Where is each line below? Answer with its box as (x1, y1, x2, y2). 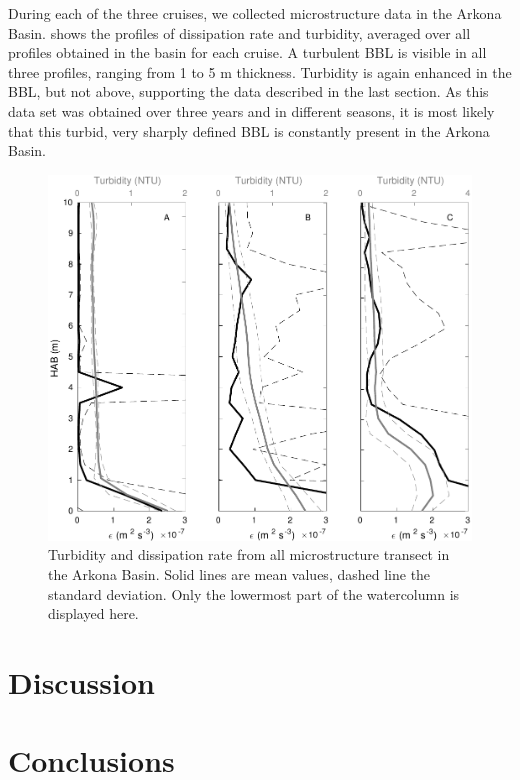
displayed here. (48, 603, 139, 624)
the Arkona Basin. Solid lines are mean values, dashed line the (48, 563, 431, 584)
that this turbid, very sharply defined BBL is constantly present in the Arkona (8, 120, 490, 141)
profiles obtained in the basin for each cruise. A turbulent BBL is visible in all (8, 42, 487, 63)
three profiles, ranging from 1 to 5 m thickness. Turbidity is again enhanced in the (8, 61, 512, 82)
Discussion (8, 661, 155, 702)
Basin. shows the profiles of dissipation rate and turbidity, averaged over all (8, 22, 471, 43)
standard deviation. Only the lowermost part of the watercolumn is (48, 583, 460, 604)
